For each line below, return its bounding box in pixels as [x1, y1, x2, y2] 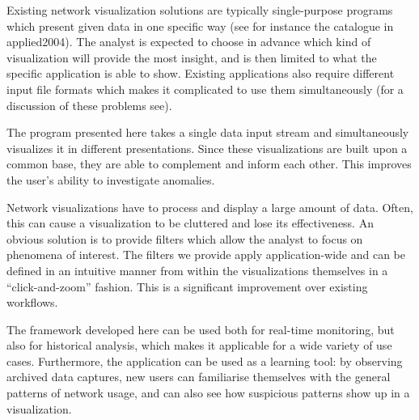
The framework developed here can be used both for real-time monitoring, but [6, 320, 395, 337]
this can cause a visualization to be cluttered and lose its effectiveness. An [6, 214, 374, 231]
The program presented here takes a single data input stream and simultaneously [6, 124, 409, 141]
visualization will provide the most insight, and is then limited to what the [6, 49, 377, 66]
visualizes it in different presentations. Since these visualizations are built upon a [6, 139, 408, 156]
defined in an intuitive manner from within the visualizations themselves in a [6, 261, 388, 278]
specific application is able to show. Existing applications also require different [6, 65, 395, 82]
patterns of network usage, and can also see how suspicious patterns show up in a [6, 384, 410, 401]
